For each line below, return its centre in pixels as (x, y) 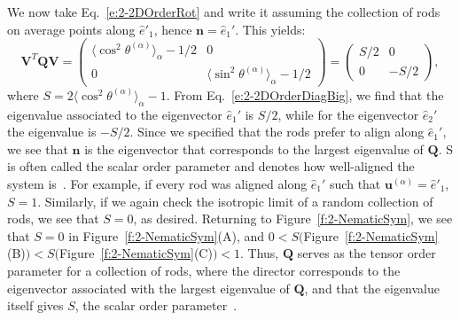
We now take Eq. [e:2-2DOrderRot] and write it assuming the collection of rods (224, 12)
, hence (173, 29)
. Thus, (260, 253)
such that (355, 183)
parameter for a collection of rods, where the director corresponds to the (204, 270)
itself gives (35, 305)
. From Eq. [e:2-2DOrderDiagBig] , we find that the (305, 94)
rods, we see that (53, 219)
